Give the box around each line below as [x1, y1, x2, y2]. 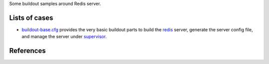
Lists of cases [9, 13, 53, 22]
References [9, 47, 46, 55]
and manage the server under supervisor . [21, 34, 107, 40]
